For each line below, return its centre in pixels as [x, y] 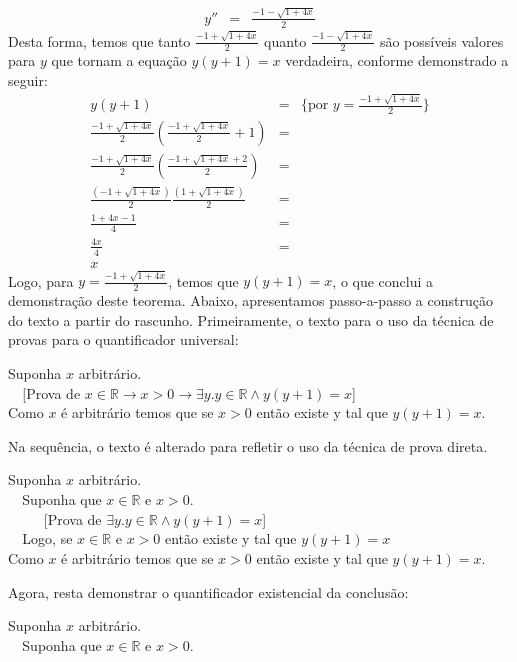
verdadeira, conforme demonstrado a [397, 60]
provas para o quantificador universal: [123, 339]
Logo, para [41, 280]
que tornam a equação [119, 60]
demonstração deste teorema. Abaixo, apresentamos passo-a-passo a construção [250, 300]
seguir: [28, 79]
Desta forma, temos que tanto [99, 40]
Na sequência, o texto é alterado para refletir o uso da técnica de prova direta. [248, 445]
